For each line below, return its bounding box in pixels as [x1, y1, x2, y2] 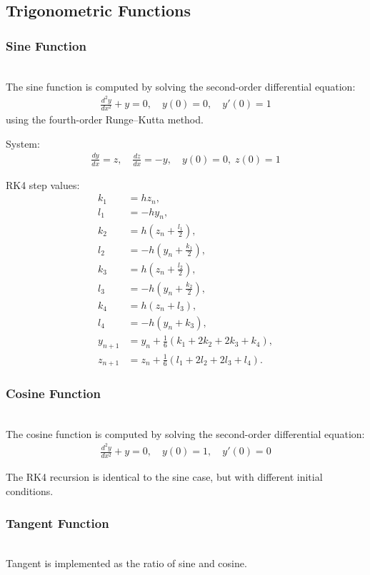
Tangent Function [6, 514, 109, 531]
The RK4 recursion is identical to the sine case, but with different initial [6, 469, 323, 484]
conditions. [6, 484, 54, 499]
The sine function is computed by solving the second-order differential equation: [6, 78, 356, 93]
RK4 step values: [6, 177, 80, 192]
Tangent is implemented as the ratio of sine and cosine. [6, 556, 247, 571]
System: [6, 136, 40, 151]
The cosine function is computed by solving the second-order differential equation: [6, 426, 365, 441]
